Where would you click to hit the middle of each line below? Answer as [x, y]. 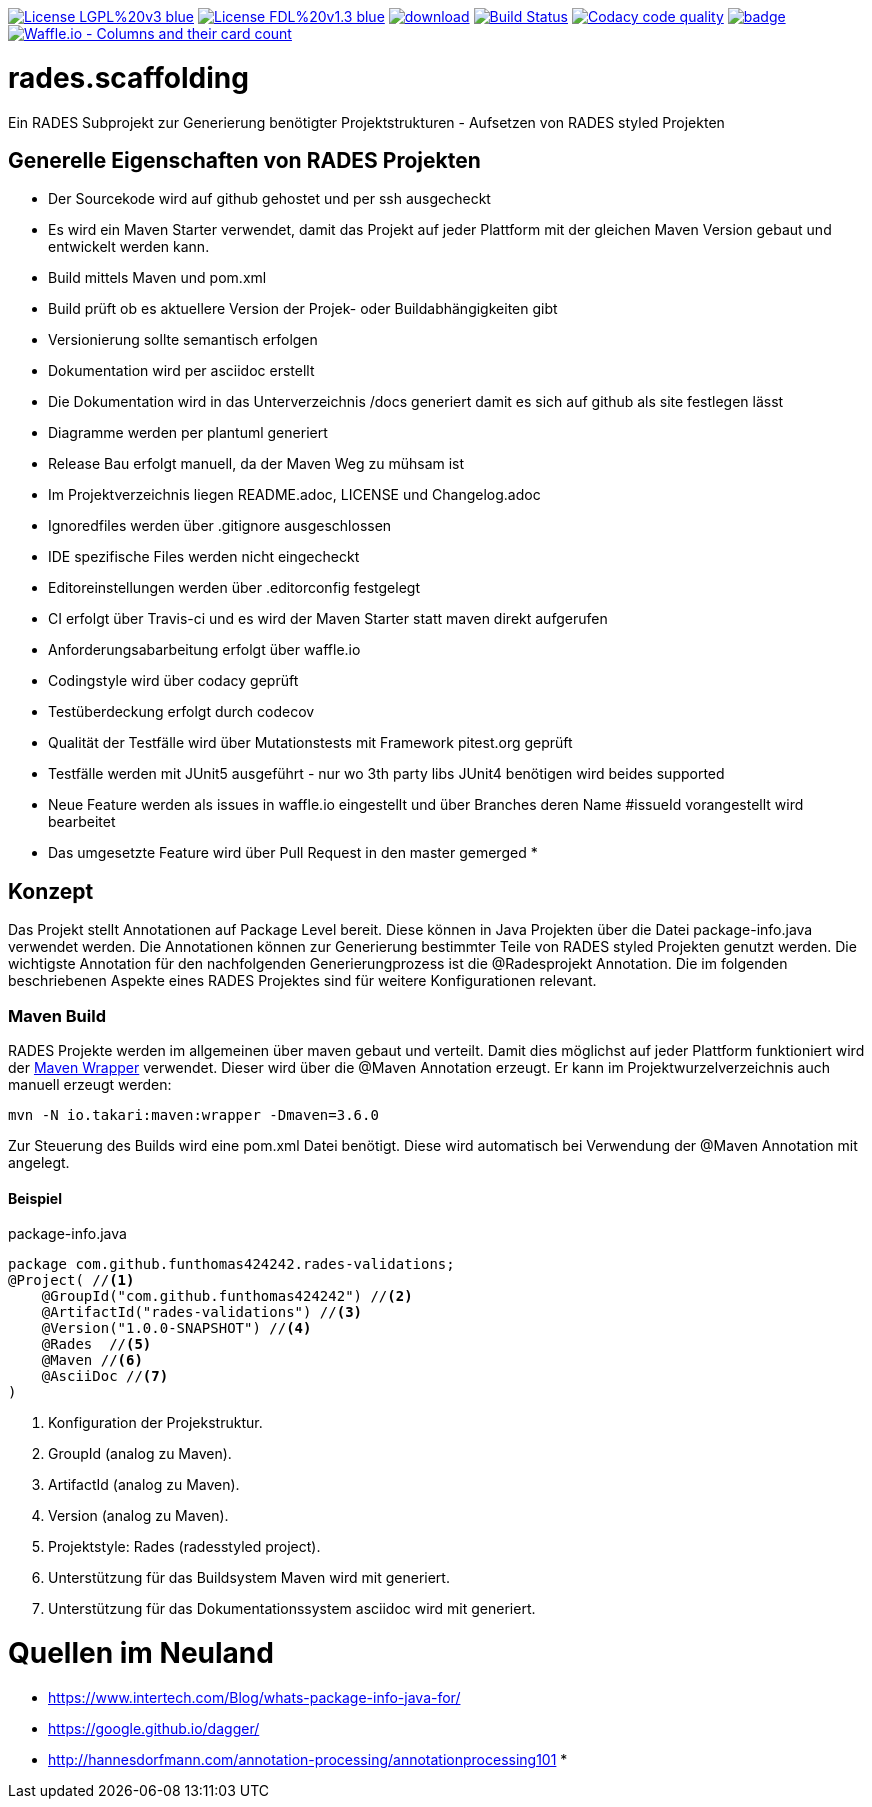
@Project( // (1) [71, 1280]
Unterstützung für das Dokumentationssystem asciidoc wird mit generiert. [292, 1609]
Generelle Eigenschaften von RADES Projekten [244, 160]
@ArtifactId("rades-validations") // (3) [202, 1312]
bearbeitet [82, 822]
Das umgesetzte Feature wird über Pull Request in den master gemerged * [293, 853]
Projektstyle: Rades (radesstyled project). [184, 1547]
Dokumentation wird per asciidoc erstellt [181, 371]
